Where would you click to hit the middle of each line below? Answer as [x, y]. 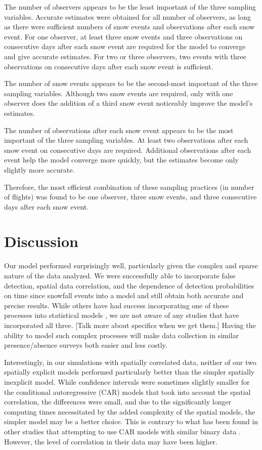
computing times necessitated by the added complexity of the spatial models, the [130, 411]
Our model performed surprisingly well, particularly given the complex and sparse [131, 265]
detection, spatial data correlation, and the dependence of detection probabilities [129, 285]
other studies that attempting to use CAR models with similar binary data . [122, 431]
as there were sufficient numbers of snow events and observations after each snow [129, 27]
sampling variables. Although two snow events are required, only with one [119, 93]
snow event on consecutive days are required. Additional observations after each [128, 150]
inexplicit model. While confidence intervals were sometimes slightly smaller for [127, 381]
